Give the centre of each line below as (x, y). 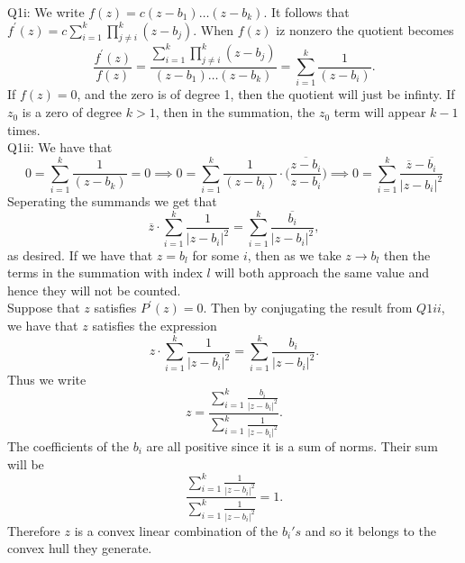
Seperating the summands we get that (112, 200)
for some (216, 254)
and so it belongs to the (370, 530)
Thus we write (47, 379)
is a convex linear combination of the (176, 530)
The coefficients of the (68, 445)
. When (214, 29)
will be (26, 463)
